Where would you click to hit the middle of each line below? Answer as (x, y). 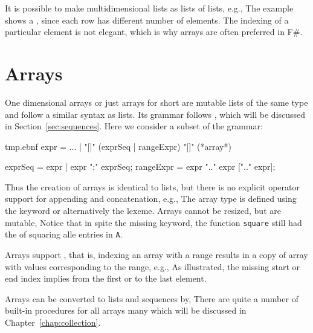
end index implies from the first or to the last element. (106, 278)
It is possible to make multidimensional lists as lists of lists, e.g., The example (149, 8)
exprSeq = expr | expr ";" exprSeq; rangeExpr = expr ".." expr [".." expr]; (140, 166)
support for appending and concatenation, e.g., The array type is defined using (151, 199)
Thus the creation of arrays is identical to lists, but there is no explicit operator (152, 186)
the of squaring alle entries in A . (64, 234)
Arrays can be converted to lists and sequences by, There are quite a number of (152, 298)
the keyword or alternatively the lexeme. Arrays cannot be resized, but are (143, 211)
